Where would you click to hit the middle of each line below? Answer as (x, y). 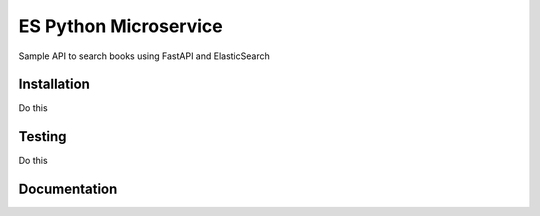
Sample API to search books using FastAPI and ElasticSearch (144, 56)
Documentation (68, 189)
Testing (42, 136)
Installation (54, 84)
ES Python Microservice (121, 26)
